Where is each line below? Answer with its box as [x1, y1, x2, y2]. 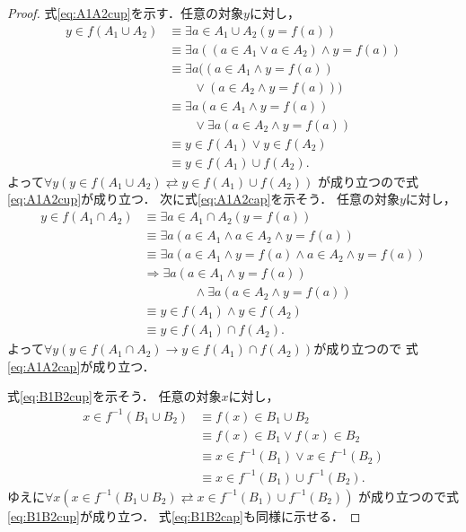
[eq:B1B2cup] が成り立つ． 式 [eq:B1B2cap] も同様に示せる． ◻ [7, 506, 361, 525]
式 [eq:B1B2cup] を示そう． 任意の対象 [7, 387, 222, 406]
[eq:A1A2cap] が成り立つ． [7, 356, 155, 375]
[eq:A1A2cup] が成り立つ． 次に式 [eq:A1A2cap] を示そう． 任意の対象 [7, 189, 400, 208]
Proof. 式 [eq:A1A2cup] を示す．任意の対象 [7, 4, 244, 22]
